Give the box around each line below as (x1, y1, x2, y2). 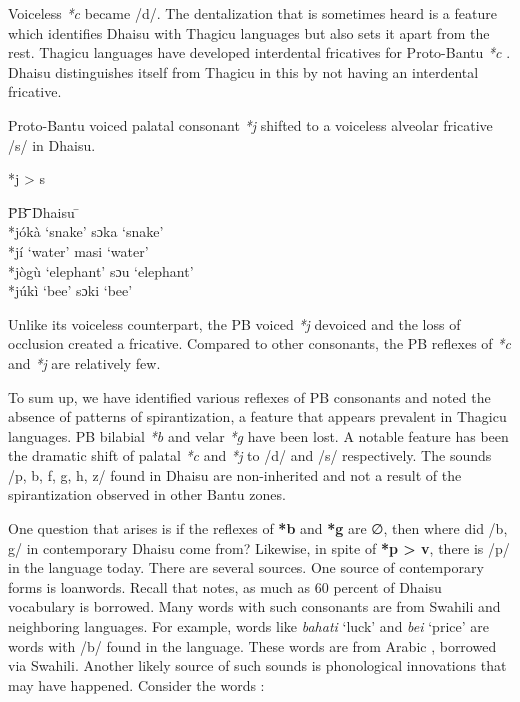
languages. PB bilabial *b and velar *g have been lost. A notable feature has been (8, 425, 509, 446)
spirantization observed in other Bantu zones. (8, 484, 286, 505)
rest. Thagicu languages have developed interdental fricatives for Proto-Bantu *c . (8, 42, 511, 63)
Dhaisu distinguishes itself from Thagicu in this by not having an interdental (8, 61, 479, 82)
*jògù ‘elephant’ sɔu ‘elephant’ (8, 260, 194, 281)
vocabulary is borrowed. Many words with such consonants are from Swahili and (8, 596, 501, 617)
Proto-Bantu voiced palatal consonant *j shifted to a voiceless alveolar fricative (8, 114, 493, 135)
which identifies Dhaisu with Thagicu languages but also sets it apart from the (8, 22, 490, 43)
